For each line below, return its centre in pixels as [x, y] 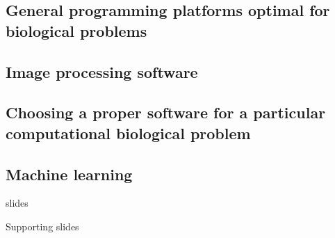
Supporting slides [42, 226]
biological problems [76, 30]
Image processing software [102, 71]
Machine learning [69, 174]
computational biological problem [128, 133]
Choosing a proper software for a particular [166, 112]
